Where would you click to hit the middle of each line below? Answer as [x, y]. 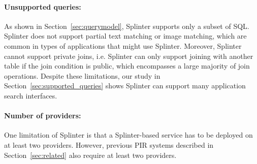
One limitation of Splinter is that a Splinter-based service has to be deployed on [128, 135]
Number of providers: [43, 116]
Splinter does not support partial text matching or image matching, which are [125, 36]
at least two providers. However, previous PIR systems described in [109, 144]
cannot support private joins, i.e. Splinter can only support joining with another [129, 56]
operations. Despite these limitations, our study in [82, 75]
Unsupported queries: [43, 6]
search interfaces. [31, 95]
